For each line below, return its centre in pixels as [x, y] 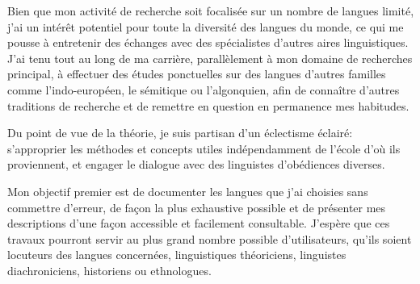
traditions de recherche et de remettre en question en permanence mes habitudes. [208, 105]
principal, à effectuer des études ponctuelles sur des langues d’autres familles [197, 74]
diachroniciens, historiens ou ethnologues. [109, 270]
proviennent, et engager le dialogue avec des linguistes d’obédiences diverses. [196, 164]
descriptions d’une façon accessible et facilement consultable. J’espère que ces [199, 223]
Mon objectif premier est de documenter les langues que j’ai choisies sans [188, 191]
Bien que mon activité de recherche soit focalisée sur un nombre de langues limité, [211, 10]
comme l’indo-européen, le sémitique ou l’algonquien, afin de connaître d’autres [204, 89]
